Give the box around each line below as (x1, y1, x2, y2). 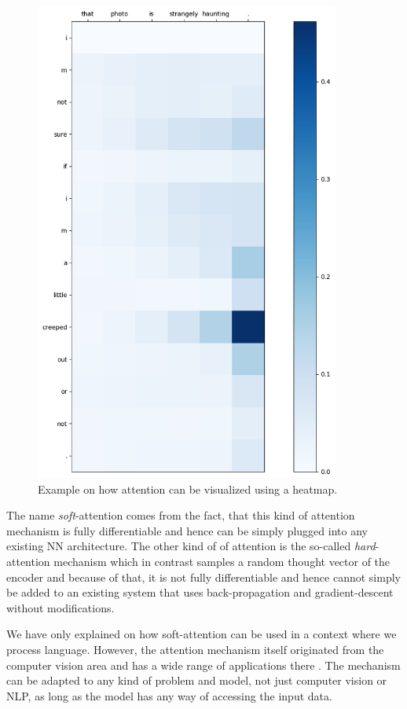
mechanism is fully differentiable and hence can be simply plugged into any (6, 522, 368, 538)
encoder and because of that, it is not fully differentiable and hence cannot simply (6, 568, 401, 585)
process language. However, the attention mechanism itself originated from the (6, 641, 384, 657)
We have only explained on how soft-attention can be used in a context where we (6, 626, 397, 642)
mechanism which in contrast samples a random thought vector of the (53, 553, 390, 569)
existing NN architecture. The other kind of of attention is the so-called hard (6, 538, 376, 554)
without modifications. (6, 599, 115, 615)
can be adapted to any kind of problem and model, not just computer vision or (6, 672, 387, 689)
